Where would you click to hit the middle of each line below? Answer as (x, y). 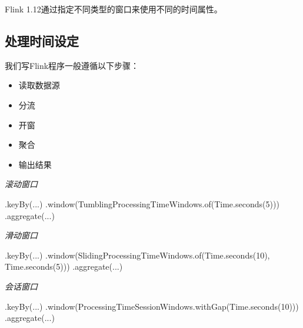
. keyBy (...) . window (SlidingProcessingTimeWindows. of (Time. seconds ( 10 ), (137, 255)
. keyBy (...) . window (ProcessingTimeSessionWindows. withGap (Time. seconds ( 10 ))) (152, 306)
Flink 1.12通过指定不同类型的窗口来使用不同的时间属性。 (114, 9)
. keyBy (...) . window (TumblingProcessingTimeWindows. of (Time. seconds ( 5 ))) (142, 203)
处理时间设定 (42, 40)
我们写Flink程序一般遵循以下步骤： (72, 65)
